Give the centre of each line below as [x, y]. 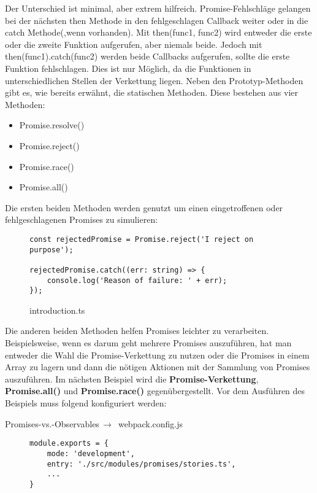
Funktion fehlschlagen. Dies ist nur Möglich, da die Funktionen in [128, 68]
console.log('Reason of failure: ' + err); [137, 280]
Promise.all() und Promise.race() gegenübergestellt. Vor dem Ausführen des [155, 391]
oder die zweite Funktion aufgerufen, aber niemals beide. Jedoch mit [134, 44]
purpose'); [52, 250]
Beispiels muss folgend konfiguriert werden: [86, 403]
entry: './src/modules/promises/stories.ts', [141, 464]
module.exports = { [69, 444]
